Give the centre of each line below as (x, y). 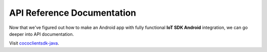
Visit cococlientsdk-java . (34, 43)
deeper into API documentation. (42, 34)
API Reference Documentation (73, 13)
